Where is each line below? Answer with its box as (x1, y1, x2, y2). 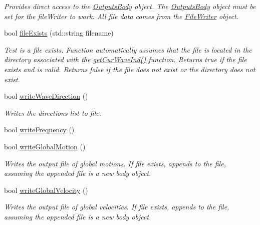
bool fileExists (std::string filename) (4, 28, 114, 38)
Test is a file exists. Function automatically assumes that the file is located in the (4, 44, 252, 55)
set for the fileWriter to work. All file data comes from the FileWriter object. (4, 11, 239, 21)
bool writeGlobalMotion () (4, 141, 86, 151)
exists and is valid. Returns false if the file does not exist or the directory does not (4, 64, 255, 74)
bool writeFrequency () (4, 124, 75, 135)
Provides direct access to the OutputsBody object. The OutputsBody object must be (4, 1, 256, 11)
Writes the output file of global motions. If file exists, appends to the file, (4, 158, 226, 168)
